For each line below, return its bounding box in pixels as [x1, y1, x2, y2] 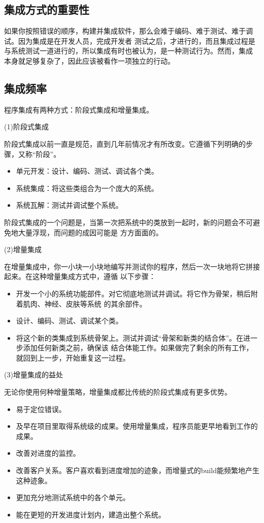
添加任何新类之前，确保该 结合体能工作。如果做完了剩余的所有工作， [23, 342, 253, 353]
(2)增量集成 [4, 244, 42, 255]
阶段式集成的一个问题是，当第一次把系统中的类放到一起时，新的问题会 [4, 216, 239, 227]
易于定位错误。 [16, 403, 66, 414]
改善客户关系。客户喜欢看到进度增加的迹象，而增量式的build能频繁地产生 [16, 465, 259, 476]
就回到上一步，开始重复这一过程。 [16, 352, 130, 363]
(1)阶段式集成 [4, 121, 49, 132]
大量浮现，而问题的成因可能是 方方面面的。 [18, 227, 163, 237]
